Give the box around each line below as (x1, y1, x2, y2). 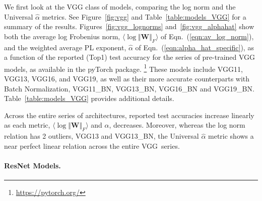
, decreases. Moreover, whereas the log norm (109, 120, 245, 130)
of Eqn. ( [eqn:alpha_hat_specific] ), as (135, 42, 254, 52)
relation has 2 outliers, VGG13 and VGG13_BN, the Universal (4, 131, 199, 141)
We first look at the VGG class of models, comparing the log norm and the (4, 2, 236, 12)
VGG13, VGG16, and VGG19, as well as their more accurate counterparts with (4, 73, 250, 84)
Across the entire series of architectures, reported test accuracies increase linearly (4, 110, 254, 120)
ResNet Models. (4, 160, 61, 170)
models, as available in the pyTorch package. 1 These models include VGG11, (4, 62, 243, 74)
